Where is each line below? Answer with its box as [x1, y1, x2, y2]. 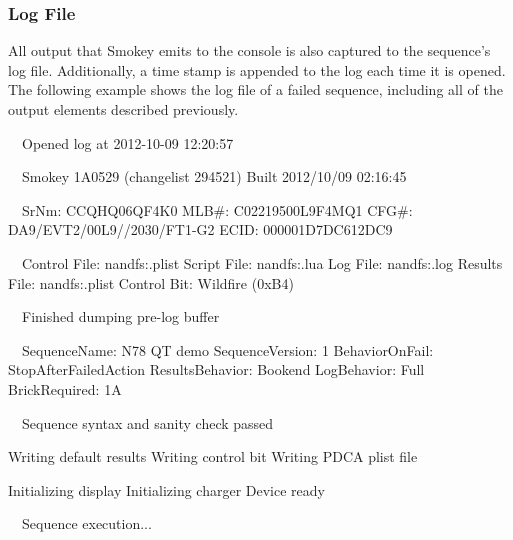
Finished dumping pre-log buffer [21, 306, 220, 327]
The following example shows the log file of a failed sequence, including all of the [8, 79, 503, 100]
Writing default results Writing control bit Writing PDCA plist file [8, 446, 418, 467]
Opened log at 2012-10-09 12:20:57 [21, 132, 234, 153]
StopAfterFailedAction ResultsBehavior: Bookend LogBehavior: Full [8, 359, 425, 380]
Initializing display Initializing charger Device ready [8, 479, 325, 500]
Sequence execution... [21, 513, 152, 534]
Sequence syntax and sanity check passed [21, 412, 274, 433]
